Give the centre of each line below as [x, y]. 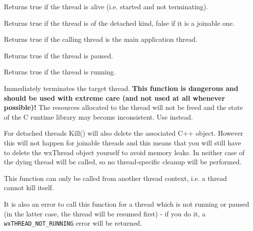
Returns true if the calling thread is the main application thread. [101, 39]
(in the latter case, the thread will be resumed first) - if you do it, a [105, 213]
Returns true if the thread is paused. [59, 55]
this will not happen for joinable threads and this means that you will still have [123, 142]
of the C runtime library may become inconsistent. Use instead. [99, 116]
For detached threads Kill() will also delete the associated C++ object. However [124, 133]
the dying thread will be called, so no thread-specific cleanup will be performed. [123, 162]
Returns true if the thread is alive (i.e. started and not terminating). [106, 6]
